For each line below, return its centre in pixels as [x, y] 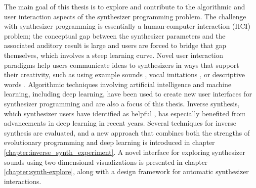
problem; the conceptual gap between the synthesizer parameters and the [115, 35]
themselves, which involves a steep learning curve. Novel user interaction [114, 55]
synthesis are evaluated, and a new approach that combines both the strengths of [127, 132]
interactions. [23, 181]
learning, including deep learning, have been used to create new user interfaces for [128, 94]
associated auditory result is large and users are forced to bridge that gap [115, 45]
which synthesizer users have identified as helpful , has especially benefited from [125, 113]
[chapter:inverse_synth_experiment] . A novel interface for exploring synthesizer [125, 152]
